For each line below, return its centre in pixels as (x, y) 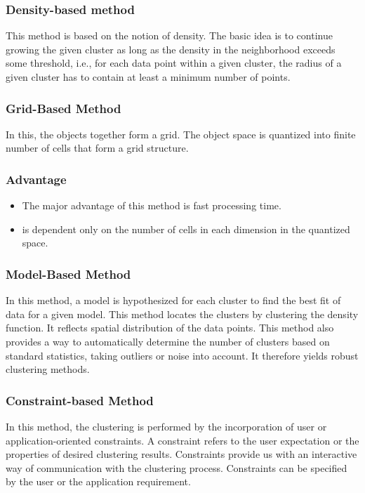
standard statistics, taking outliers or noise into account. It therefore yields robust (182, 355)
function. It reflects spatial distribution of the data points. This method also (170, 328)
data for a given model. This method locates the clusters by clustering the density (182, 314)
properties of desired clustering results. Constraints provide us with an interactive (181, 454)
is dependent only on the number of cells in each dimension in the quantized (186, 229)
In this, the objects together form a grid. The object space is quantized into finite (181, 134)
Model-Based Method (68, 274)
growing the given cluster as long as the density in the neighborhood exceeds (171, 49)
